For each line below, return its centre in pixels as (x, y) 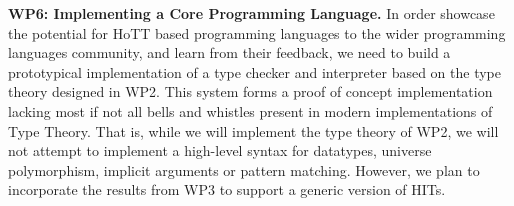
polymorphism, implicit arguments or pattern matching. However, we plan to (244, 169)
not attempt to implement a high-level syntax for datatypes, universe (220, 150)
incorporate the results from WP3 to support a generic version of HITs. (227, 189)
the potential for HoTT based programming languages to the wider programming (257, 32)
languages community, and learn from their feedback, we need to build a (229, 52)
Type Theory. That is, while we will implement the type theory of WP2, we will (253, 130)
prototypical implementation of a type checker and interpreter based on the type (254, 71)
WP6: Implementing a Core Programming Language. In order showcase (251, 13)
